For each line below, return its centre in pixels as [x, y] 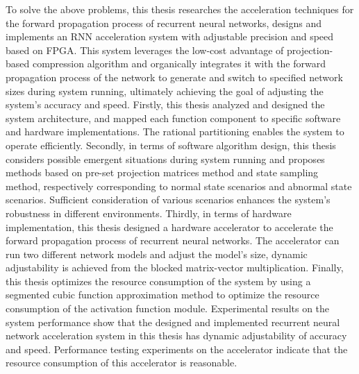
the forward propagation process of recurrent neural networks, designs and [164, 23]
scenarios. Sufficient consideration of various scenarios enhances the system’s [168, 199]
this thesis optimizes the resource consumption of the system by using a [158, 281]
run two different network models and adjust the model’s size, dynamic [157, 254]
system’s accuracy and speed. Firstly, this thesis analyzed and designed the [165, 104]
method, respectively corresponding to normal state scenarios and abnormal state [179, 186]
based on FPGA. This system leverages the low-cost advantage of [145, 50]
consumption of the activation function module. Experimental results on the [168, 308]
